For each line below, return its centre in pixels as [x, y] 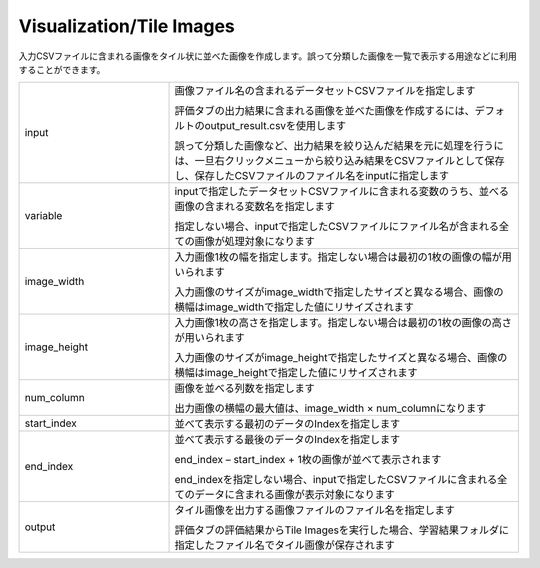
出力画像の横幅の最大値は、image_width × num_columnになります [330, 408]
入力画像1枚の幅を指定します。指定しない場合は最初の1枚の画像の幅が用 [343, 257]
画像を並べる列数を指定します [244, 388]
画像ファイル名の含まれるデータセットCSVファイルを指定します [325, 91]
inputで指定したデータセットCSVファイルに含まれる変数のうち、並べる [342, 192]
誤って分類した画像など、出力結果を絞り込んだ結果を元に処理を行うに [339, 146]
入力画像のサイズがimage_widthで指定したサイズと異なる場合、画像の [339, 292]
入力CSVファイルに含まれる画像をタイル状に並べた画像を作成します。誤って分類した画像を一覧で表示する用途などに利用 [267, 56]
